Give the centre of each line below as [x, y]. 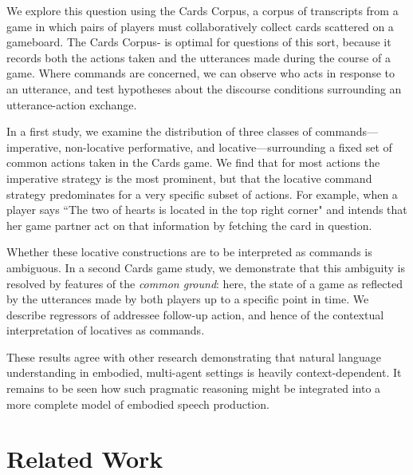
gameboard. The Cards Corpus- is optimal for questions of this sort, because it [199, 42]
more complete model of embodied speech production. [138, 404]
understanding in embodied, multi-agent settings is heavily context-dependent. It [204, 372]
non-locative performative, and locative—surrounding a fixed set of [228, 146]
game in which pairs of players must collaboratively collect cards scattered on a [200, 26]
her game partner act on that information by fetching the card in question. [189, 225]
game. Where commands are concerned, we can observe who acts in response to [201, 73]
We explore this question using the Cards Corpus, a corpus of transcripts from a [203, 10]
